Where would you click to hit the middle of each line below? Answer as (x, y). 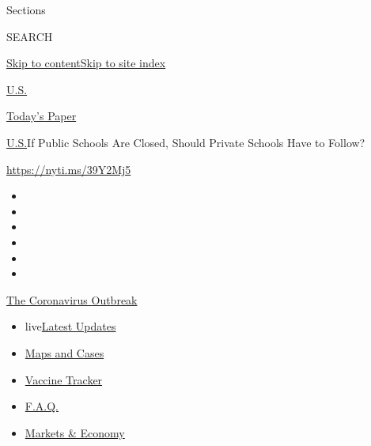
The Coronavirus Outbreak (72, 299)
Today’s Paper (42, 116)
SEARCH (30, 36)
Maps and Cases (64, 352)
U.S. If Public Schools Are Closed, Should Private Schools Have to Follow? (186, 142)
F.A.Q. (42, 406)
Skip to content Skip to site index (86, 63)
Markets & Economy (75, 432)
